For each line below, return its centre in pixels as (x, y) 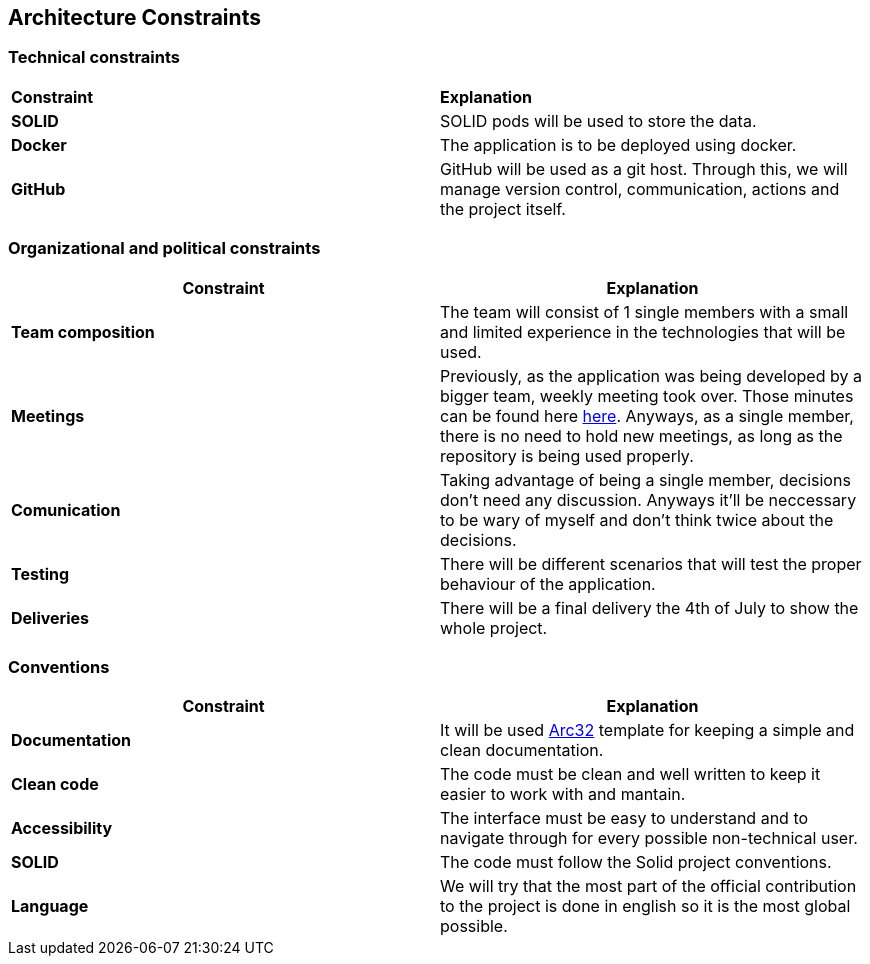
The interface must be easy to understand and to (624, 818)
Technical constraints (94, 57)
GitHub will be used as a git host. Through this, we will (644, 168)
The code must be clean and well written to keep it (630, 774)
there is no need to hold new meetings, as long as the (641, 435)
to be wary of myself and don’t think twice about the (637, 519)
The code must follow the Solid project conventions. (636, 862)
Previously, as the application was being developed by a (651, 375)
